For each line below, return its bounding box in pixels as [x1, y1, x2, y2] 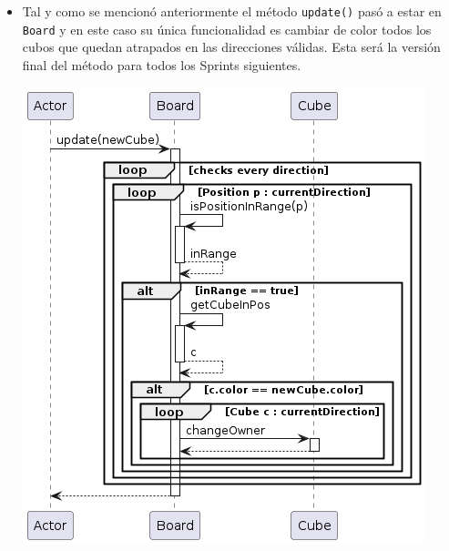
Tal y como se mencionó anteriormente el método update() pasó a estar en [22, 2, 442, 20]
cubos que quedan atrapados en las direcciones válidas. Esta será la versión [22, 37, 441, 56]
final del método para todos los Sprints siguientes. [22, 55, 301, 74]
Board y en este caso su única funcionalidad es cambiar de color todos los [22, 19, 432, 38]
